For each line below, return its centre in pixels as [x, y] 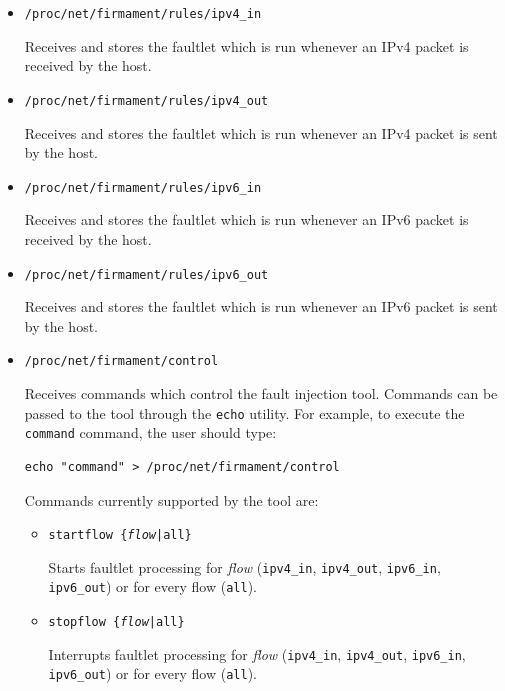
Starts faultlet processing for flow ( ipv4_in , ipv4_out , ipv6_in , [244, 566]
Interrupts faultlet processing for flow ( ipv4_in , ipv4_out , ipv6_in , [257, 653]
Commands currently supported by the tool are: [171, 499]
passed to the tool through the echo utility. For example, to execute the [244, 412]
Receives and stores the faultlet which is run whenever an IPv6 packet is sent [261, 306]
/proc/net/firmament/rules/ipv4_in [143, 14]
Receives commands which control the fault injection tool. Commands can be [261, 393]
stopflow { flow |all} [116, 622]
